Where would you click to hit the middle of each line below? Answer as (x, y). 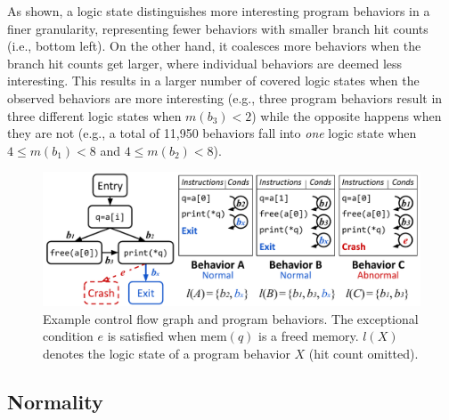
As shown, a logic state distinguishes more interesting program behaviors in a (219, 11)
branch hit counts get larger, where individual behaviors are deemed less (205, 63)
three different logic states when (94, 115)
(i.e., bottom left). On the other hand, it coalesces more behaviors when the (214, 46)
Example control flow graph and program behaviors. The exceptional (231, 318)
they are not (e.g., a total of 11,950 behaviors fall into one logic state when (212, 133)
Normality (55, 401)
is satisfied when (152, 336)
